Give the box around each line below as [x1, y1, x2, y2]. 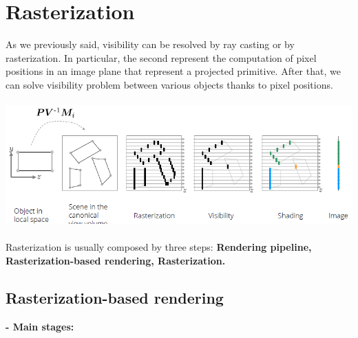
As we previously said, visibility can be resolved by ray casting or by [6, 37, 295, 52]
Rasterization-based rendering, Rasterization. [6, 253, 226, 267]
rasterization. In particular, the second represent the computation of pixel [6, 50, 317, 65]
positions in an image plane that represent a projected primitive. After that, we [6, 64, 341, 78]
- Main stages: [6, 319, 74, 333]
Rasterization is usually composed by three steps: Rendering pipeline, [6, 240, 312, 254]
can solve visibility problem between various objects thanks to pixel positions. [6, 77, 333, 91]
